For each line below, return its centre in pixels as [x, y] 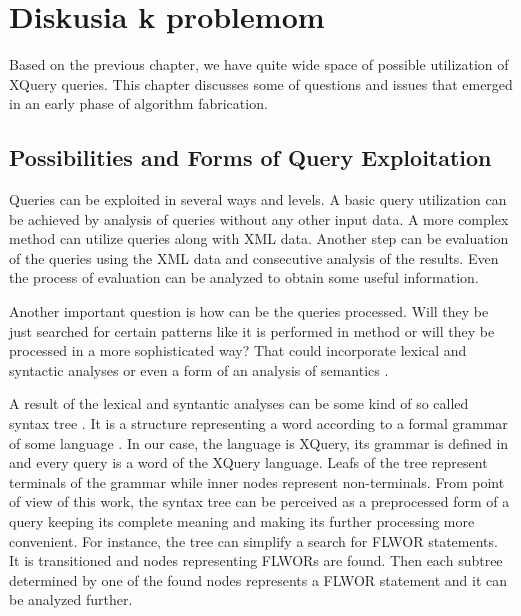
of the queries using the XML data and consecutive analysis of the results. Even [254, 257]
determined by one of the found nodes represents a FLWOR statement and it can [258, 579]
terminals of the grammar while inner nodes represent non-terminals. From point [257, 481]
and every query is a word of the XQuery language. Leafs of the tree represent [248, 462]
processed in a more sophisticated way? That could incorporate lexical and [238, 350]
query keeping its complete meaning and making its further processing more [242, 521]
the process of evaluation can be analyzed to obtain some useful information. [244, 277]
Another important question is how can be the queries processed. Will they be [249, 311]
